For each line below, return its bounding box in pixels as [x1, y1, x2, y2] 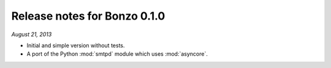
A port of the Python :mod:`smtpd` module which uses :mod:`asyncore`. [26, 50, 208, 58]
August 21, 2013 [11, 31, 52, 38]
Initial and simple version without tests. [26, 42, 125, 49]
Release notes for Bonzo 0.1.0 [11, 9, 165, 23]
